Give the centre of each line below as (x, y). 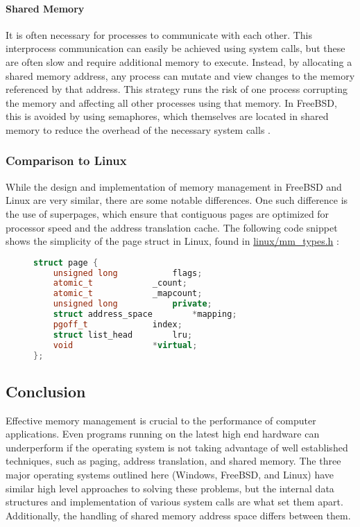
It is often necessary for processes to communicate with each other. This (159, 34)
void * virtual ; (125, 345)
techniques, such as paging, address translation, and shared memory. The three (173, 461)
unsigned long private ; (132, 304)
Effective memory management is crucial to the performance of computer (161, 420)
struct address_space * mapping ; (145, 314)
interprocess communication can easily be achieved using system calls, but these (175, 48)
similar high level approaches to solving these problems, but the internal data (170, 488)
